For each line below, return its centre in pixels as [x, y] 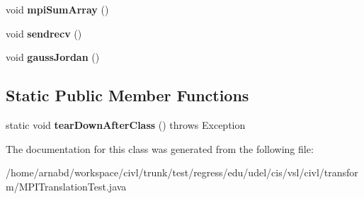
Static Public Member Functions [127, 95]
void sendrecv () [44, 33]
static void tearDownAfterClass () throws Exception [126, 124]
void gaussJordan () [53, 57]
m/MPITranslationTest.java [66, 186]
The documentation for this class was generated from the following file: [160, 148]
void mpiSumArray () [57, 9]
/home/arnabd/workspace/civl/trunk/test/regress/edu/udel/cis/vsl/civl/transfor [182, 172]
